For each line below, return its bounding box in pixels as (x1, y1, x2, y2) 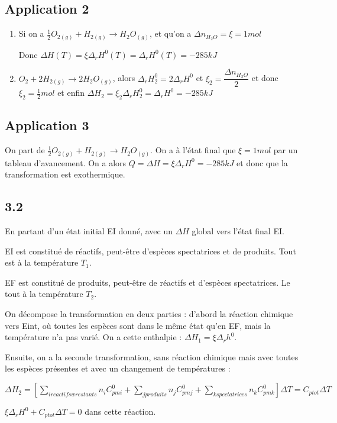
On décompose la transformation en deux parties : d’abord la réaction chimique (5, 308, 293, 320)
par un (273, 144, 298, 156)
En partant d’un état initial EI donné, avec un (5, 225, 173, 237)
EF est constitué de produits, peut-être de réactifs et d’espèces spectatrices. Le (5, 276, 290, 288)
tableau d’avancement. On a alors (5, 156, 127, 169)
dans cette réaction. (85, 405, 156, 418)
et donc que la (236, 156, 288, 169)
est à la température (5, 256, 79, 269)
